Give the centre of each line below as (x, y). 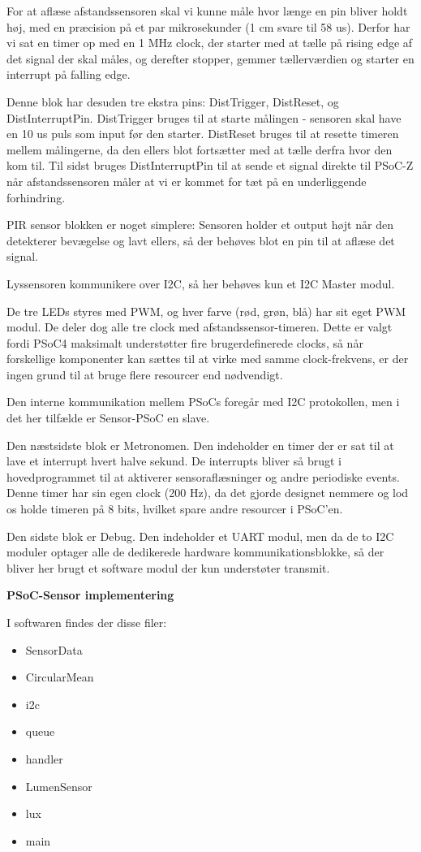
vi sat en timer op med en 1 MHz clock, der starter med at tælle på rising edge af (210, 43)
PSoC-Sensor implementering (90, 595)
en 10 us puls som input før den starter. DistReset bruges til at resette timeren (203, 134)
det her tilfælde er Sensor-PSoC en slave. (108, 418)
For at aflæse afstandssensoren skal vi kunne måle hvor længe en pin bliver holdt (207, 11)
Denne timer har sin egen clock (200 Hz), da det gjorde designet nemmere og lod (208, 493)
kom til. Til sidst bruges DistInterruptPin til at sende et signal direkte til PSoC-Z (210, 165)
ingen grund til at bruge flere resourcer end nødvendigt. (145, 374)
